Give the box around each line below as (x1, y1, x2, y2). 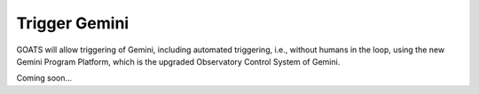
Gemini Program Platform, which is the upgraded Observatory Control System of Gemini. (16, 56, 341, 67)
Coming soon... (16, 73, 73, 83)
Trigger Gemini (16, 13, 130, 33)
